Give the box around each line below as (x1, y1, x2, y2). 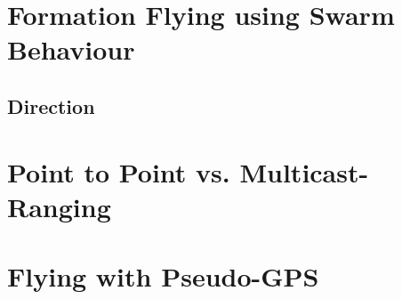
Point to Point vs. (7, 153, 230, 190)
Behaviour (7, 31, 135, 68)
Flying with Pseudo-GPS (7, 258, 319, 295)
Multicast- (239, 153, 369, 190)
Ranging (7, 188, 111, 224)
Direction (7, 92, 95, 119)
